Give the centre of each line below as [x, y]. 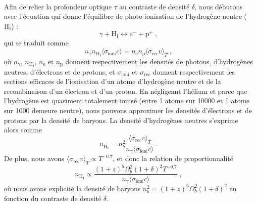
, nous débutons [219, 6]
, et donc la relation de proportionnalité [173, 158]
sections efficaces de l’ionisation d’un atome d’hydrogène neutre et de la [113, 81]
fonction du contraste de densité [53, 198]
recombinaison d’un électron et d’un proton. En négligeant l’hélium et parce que [126, 91]
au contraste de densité [154, 6]
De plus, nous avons [34, 158]
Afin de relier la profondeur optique [58, 6]
